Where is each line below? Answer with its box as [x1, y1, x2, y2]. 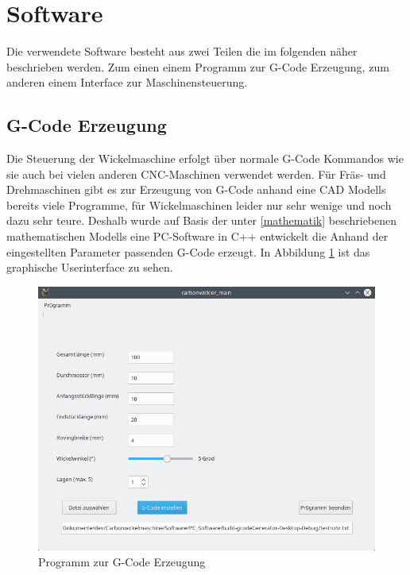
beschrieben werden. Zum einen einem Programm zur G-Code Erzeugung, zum [6, 58, 389, 75]
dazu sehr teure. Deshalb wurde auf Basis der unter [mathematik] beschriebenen [6, 212, 397, 229]
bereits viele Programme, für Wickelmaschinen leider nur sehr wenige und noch [6, 196, 392, 213]
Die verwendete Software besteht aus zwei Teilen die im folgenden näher [6, 43, 358, 60]
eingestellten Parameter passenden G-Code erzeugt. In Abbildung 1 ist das [6, 243, 370, 260]
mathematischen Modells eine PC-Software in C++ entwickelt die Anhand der [6, 228, 389, 245]
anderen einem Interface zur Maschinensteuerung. [6, 74, 248, 91]
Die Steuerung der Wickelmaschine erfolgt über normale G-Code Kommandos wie [6, 150, 404, 167]
